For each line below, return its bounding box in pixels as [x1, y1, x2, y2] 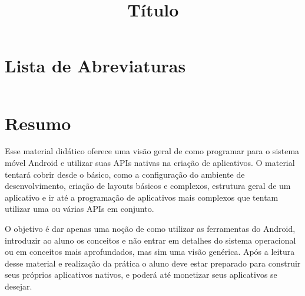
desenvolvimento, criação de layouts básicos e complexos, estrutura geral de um [5, 179, 291, 192]
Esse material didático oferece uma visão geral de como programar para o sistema [5, 145, 300, 157]
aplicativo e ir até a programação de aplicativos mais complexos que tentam [5, 191, 279, 203]
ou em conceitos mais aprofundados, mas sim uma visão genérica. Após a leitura [5, 245, 295, 258]
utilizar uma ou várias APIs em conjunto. [5, 202, 154, 215]
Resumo [5, 111, 71, 135]
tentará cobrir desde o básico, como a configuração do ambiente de [5, 168, 245, 180]
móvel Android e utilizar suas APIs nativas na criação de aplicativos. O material [5, 157, 295, 169]
